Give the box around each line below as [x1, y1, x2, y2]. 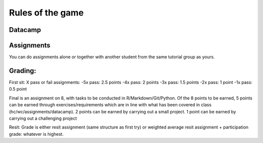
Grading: [9, 66, 37, 75]
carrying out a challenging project [9, 115, 77, 121]
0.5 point [9, 86, 27, 92]
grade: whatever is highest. [9, 131, 64, 137]
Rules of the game [9, 7, 84, 18]
